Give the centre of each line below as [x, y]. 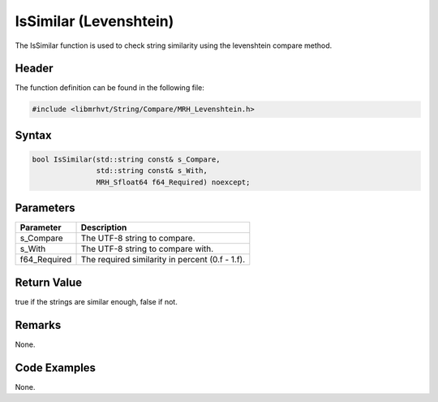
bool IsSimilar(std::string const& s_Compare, [126, 160]
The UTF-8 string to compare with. [147, 249]
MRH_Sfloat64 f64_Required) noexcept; [173, 182]
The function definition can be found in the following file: [109, 88]
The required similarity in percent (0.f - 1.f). [163, 260]
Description [104, 227]
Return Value [49, 282]
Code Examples [56, 367]
